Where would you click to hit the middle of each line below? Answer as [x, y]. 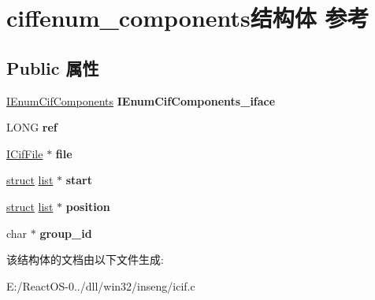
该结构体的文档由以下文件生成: [85, 259]
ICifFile [25, 153]
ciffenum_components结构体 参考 [188, 18]
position [88, 206]
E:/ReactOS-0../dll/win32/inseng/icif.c [101, 285]
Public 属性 [53, 67]
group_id [66, 233]
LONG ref [32, 127]
